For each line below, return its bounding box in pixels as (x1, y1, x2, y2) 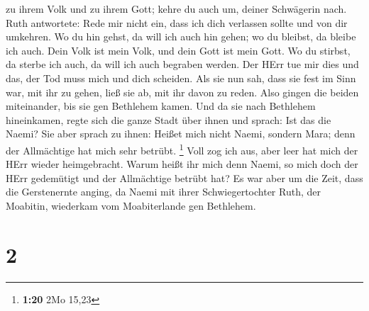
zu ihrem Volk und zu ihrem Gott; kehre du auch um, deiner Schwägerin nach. (6, 1, 347, 16)
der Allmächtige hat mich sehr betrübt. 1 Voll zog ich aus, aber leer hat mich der (6, 140, 358, 157)
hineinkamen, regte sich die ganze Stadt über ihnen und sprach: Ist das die (6, 112, 331, 127)
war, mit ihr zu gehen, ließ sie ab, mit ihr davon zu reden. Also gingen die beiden (6, 84, 359, 99)
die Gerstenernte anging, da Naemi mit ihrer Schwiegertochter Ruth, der (6, 184, 321, 199)
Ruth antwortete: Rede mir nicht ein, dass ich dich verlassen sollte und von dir (6, 15, 348, 30)
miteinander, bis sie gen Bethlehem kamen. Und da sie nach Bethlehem (6, 98, 316, 113)
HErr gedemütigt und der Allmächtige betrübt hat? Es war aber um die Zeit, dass (6, 170, 363, 185)
